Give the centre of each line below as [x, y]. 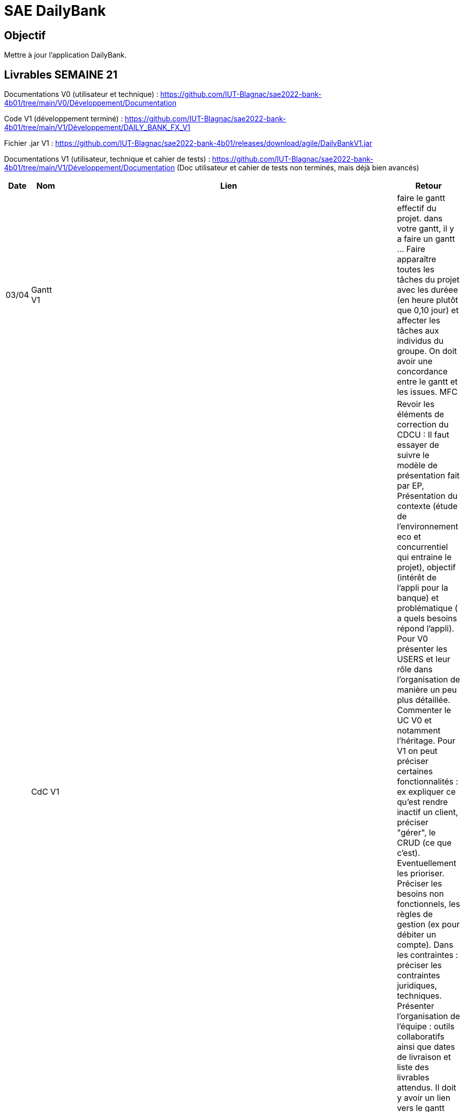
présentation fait [428, 476]
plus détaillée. [424, 700]
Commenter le [424, 710]
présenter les [422, 649]
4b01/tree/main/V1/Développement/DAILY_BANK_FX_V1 [97, 128]
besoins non [420, 894]
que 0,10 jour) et [428, 310]
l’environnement [428, 527]
